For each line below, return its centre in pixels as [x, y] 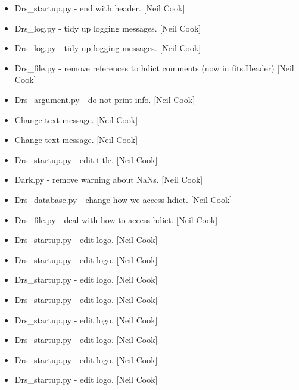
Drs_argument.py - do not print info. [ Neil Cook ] [105, 99]
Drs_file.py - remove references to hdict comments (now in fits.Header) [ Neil [154, 68]
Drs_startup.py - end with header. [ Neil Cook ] [100, 8]
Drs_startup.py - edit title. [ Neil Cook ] [86, 159]
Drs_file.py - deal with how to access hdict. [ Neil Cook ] [116, 219]
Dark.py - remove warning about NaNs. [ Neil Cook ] [109, 180]
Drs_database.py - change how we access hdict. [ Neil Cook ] [123, 199]
